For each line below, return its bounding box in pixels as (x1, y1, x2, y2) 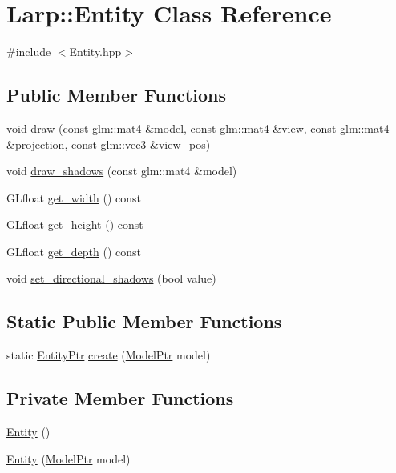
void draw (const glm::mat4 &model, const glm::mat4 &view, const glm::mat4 (6, 119, 390, 136)
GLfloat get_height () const (6, 216, 143, 233)
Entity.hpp (69, 43, 122, 60)
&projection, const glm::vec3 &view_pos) (6, 135, 211, 152)
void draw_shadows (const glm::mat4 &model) (6, 162, 237, 179)
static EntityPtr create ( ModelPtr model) (6, 347, 211, 363)
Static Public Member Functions (6, 309, 282, 334)
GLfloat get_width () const (6, 189, 142, 206)
